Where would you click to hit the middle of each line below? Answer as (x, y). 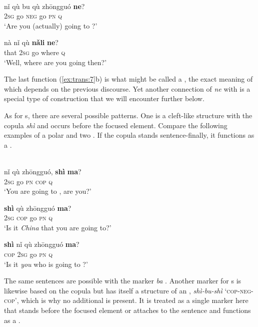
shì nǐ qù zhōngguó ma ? (42, 244)
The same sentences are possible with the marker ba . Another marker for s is (123, 281)
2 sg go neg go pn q (33, 16)
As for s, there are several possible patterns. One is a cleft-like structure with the (128, 115)
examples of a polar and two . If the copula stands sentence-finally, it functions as (129, 135)
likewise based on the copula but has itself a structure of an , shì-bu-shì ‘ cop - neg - (129, 290)
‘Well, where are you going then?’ (55, 62)
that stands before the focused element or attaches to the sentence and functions (127, 310)
